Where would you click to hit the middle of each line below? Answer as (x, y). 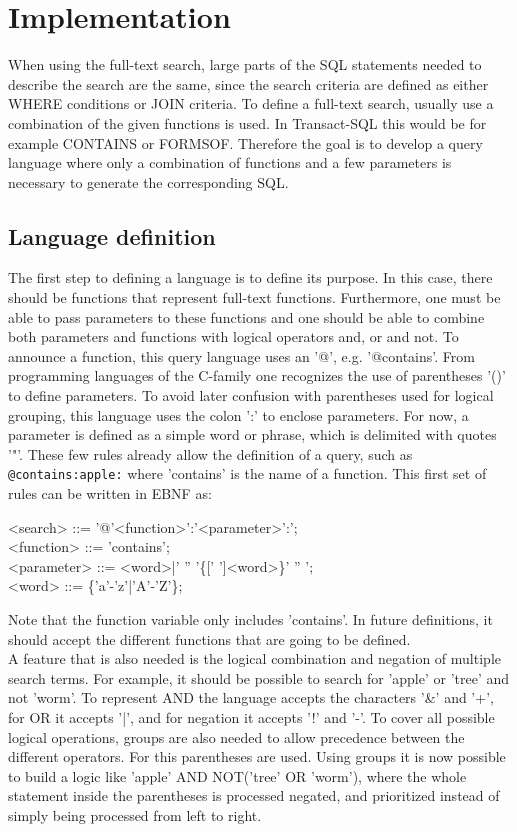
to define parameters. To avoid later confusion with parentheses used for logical (251, 395)
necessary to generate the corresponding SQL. (148, 181)
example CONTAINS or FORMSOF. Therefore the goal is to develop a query (245, 142)
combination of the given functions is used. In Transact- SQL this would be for (247, 122)
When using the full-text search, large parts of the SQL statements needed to (245, 64)
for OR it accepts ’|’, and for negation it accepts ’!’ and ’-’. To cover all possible (251, 717)
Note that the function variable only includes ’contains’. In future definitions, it (250, 619)
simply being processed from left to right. (135, 814)
